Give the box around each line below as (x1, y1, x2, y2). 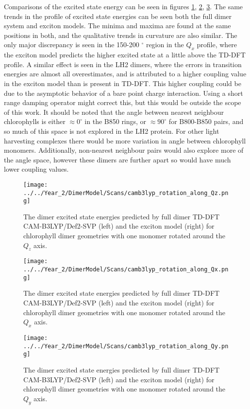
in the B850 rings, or (84, 116, 147, 126)
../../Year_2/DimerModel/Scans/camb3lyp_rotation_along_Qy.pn (23, 342, 229, 350)
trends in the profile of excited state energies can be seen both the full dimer (4, 11, 232, 21)
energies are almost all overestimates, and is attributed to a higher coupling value (4, 69, 247, 79)
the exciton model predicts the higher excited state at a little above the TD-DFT (4, 50, 246, 60)
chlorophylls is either (4, 116, 66, 126)
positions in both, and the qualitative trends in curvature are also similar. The (4, 30, 237, 40)
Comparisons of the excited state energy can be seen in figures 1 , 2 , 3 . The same (4, 1, 243, 11)
